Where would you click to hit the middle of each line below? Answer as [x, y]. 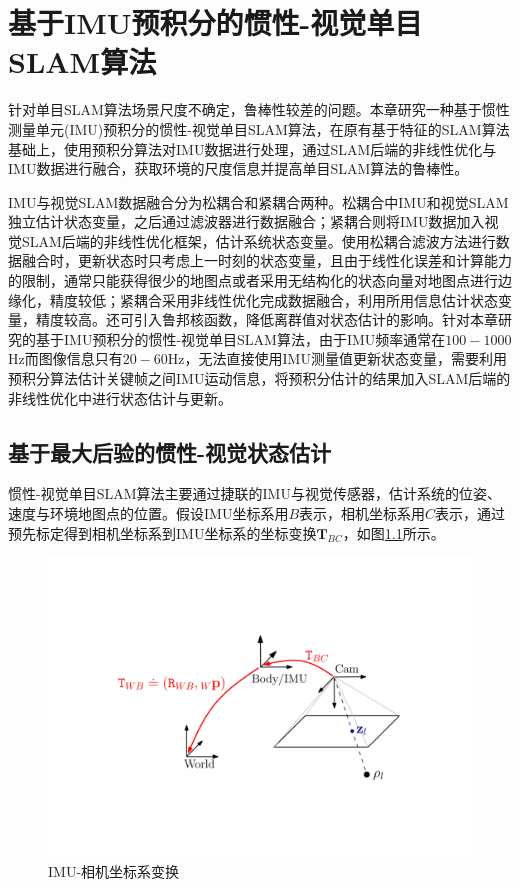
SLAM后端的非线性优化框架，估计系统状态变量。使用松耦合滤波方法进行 [258, 240]
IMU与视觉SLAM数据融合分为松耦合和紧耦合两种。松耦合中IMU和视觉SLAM [258, 201]
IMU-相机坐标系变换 [114, 870]
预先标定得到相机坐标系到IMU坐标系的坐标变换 [162, 532]
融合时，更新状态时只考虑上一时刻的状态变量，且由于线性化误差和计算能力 [266, 260]
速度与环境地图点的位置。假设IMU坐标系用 [148, 513]
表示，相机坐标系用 [362, 513]
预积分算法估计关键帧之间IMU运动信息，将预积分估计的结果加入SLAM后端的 [259, 378]
